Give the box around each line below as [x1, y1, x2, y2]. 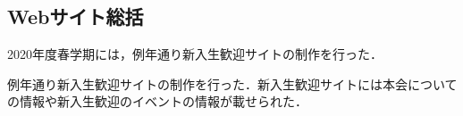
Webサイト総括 [7, 3, 144, 30]
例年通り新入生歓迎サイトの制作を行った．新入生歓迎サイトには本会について [7, 74, 458, 93]
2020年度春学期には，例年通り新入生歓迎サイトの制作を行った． [7, 45, 383, 63]
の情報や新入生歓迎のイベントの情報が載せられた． [7, 92, 307, 111]
